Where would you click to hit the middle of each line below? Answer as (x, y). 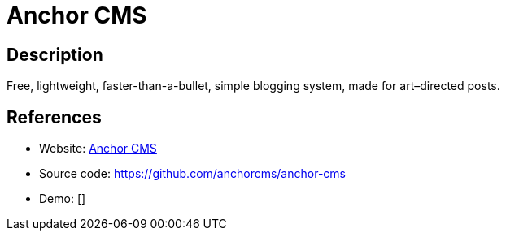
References (54, 117)
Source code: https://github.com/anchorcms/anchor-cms (192, 174)
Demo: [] (63, 199)
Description (55, 54)
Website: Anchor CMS (98, 149)
